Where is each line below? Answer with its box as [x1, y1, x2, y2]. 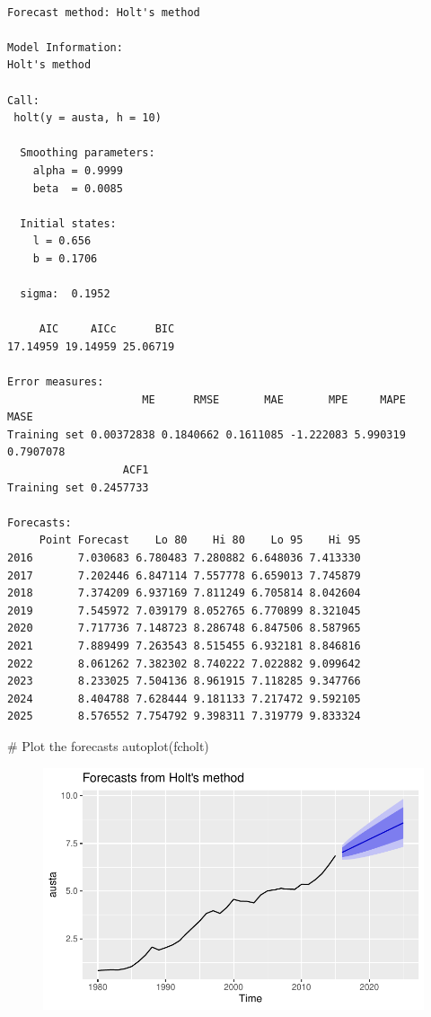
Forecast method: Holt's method [7, 5, 200, 19]
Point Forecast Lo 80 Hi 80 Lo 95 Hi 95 [39, 534, 361, 547]
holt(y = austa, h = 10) [13, 111, 162, 125]
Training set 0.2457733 [7, 481, 149, 494]
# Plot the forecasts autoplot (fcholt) [7, 736, 209, 755]
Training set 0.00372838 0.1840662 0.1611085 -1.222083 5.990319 [7, 428, 406, 441]
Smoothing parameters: [20, 146, 155, 160]
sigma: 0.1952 [20, 287, 110, 301]
